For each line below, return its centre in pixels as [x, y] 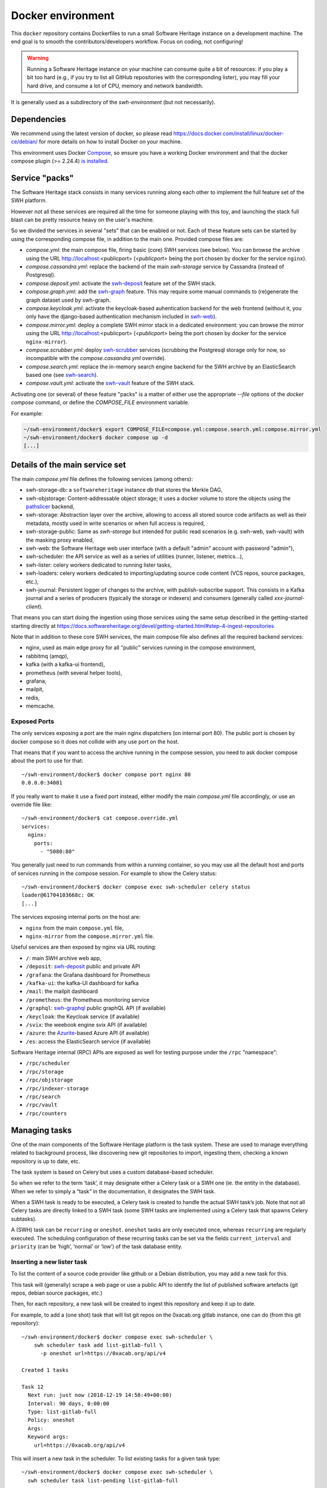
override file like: [32, 804]
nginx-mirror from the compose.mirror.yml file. [90, 936]
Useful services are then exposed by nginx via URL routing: [84, 947]
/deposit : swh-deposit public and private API [83, 967]
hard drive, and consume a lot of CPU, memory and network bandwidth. [115, 86]
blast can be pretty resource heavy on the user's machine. [83, 220]
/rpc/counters [46, 1113]
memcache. [40, 706]
